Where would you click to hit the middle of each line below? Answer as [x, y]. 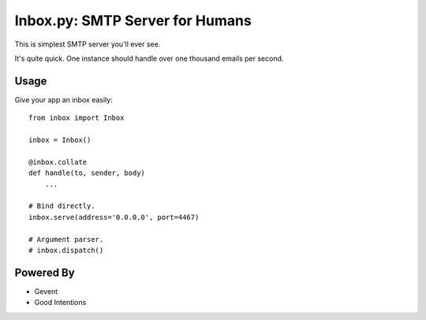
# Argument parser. [66, 239]
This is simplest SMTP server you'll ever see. [88, 44]
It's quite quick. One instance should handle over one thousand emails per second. [149, 58]
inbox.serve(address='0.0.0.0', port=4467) [114, 217]
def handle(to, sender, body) [87, 173]
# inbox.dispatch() [66, 250]
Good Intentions [60, 303]
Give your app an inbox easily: [64, 99]
